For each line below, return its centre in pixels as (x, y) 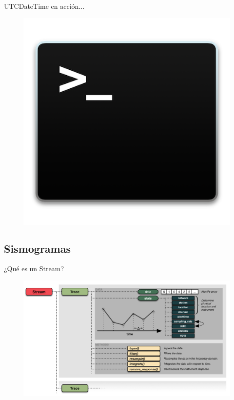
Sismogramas (38, 248)
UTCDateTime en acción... (44, 6)
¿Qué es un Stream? (34, 269)
